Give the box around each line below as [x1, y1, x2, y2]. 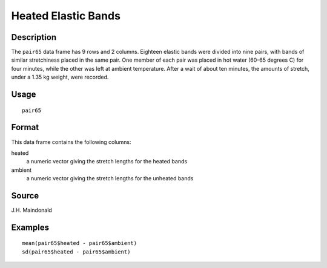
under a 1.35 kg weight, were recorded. [11, 73, 109, 81]
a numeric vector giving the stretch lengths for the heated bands [26, 158, 188, 165]
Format [11, 122, 39, 132]
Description [11, 32, 57, 42]
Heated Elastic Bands [11, 9, 121, 22]
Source [11, 191, 39, 201]
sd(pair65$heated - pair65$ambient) [22, 248, 131, 255]
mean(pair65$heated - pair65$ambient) [22, 240, 137, 247]
